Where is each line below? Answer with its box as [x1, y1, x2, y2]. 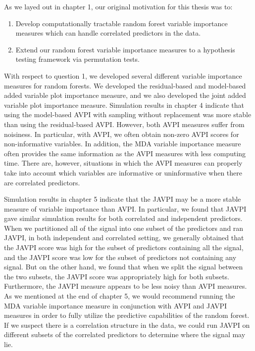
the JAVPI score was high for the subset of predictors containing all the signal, [4, 242, 244, 253]
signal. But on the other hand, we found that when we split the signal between [4, 262, 243, 272]
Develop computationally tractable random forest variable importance [15, 18, 228, 28]
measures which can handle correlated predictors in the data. [15, 28, 201, 38]
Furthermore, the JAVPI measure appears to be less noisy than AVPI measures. [4, 281, 247, 291]
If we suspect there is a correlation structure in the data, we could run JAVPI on [4, 319, 250, 330]
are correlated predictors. [4, 177, 80, 187]
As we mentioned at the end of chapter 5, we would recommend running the [4, 291, 235, 301]
